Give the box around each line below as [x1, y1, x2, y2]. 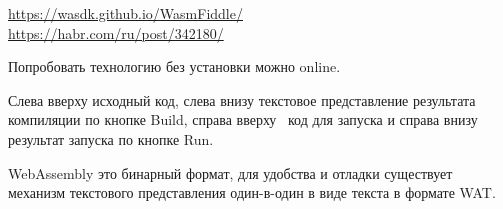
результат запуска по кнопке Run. [8, 128, 214, 149]
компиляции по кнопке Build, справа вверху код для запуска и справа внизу [8, 109, 478, 130]
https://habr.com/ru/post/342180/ [8, 22, 224, 43]
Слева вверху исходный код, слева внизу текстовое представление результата [8, 89, 476, 110]
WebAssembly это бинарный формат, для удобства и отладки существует [8, 162, 453, 183]
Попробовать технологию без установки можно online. [8, 56, 341, 77]
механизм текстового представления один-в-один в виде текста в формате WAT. [8, 182, 496, 203]
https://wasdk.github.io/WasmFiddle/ [8, 3, 243, 23]
